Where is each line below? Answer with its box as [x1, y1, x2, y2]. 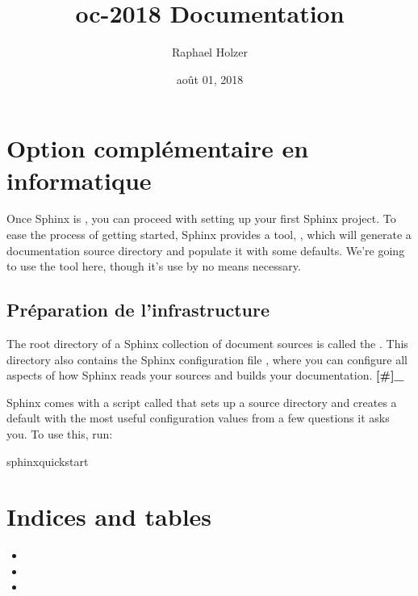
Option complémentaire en [6, 132, 309, 165]
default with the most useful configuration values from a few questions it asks [6, 409, 390, 426]
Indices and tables [6, 500, 212, 533]
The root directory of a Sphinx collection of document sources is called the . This [6, 335, 408, 352]
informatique [6, 163, 152, 196]
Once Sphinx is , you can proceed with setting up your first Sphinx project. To [6, 210, 396, 227]
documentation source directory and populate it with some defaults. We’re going [6, 241, 405, 258]
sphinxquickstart [6, 452, 89, 469]
